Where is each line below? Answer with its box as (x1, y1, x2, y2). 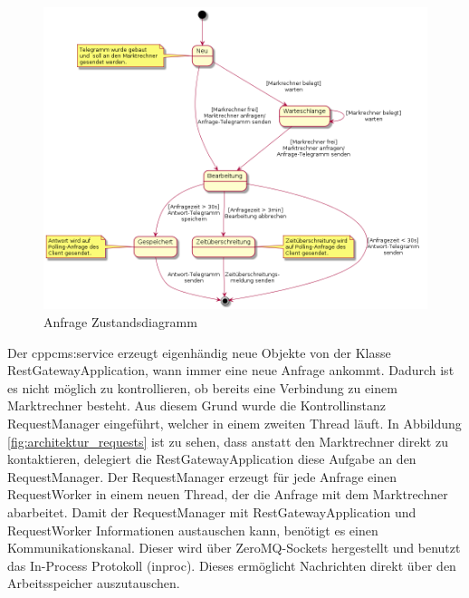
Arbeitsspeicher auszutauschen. (7, 574, 180, 593)
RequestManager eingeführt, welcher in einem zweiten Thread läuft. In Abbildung (7, 413, 462, 432)
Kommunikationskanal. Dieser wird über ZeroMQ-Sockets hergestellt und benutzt (7, 538, 461, 557)
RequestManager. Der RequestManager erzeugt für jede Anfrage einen (7, 467, 397, 486)
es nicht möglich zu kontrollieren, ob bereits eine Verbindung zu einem (7, 378, 397, 397)
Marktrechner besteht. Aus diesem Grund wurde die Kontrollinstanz (7, 396, 386, 415)
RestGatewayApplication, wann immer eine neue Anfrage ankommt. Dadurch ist (7, 361, 455, 380)
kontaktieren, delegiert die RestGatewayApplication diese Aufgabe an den (7, 449, 416, 468)
